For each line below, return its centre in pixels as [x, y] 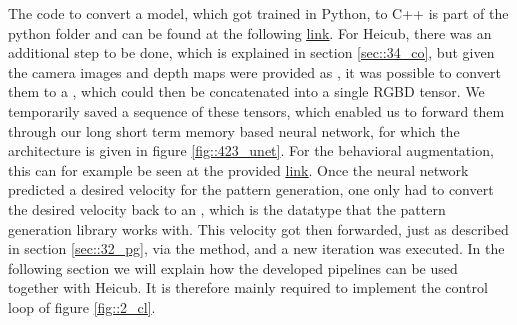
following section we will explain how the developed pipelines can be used [233, 267]
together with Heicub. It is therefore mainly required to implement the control [248, 287]
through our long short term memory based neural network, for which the [234, 130]
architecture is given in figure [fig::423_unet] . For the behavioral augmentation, [251, 150]
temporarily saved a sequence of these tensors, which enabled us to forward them [256, 110]
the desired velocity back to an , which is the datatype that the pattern [227, 208]
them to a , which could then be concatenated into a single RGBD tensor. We [246, 91]
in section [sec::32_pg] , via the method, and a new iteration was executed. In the [256, 248]
